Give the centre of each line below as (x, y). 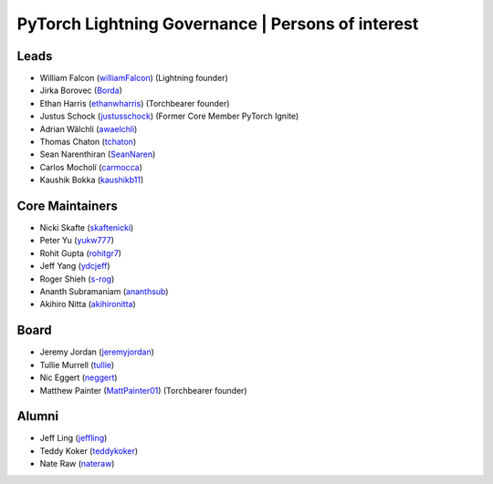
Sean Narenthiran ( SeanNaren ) (98, 154)
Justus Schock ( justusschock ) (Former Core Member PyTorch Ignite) (169, 116)
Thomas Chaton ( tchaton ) (88, 142)
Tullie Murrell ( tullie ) (77, 365)
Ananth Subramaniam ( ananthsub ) (104, 292)
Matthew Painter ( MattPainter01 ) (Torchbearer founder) (143, 390)
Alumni (38, 416)
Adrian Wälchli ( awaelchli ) (89, 129)
